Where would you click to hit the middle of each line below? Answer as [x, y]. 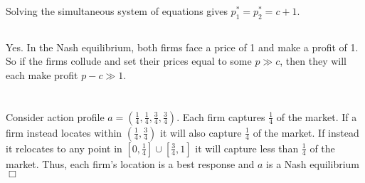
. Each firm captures [221, 116]
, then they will [313, 61]
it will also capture [201, 132]
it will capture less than [247, 148]
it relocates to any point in [64, 148]
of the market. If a [317, 116]
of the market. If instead [306, 132]
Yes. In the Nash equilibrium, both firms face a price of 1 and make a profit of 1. [182, 47]
